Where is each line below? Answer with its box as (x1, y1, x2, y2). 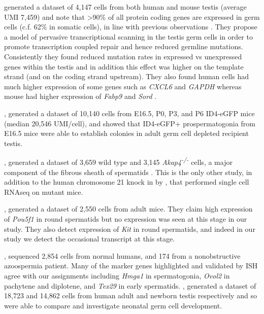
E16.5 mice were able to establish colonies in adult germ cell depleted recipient (4, 128, 249, 138)
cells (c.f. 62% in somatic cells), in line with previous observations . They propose (4, 21, 257, 32)
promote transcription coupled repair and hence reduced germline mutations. (4, 41, 243, 52)
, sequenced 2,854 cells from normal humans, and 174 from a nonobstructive (4, 250, 241, 261)
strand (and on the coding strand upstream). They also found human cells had (4, 71, 249, 82)
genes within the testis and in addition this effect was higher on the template (4, 61, 244, 72)
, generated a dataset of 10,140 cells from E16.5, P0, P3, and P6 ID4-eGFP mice (4, 108, 255, 118)
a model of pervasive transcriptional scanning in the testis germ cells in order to (4, 31, 253, 42)
